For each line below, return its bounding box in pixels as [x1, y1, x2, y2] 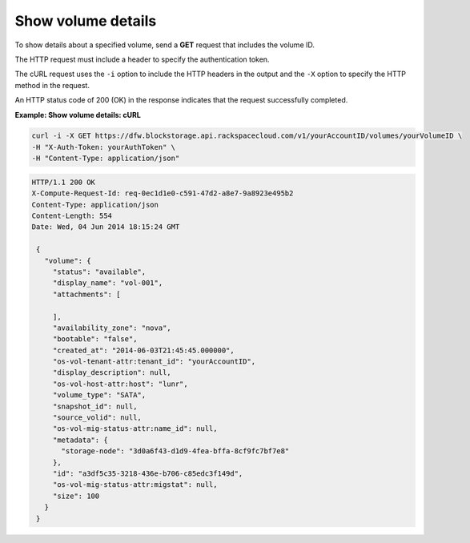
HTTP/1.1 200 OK [31, 177, 96, 187]
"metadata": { [52, 435, 108, 444]
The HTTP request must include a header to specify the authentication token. [14, 54, 270, 64]
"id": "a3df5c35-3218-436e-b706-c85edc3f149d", [52, 469, 243, 478]
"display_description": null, [52, 368, 171, 377]
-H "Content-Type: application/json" [31, 154, 180, 163]
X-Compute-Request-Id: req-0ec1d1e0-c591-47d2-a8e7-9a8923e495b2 [31, 189, 294, 198]
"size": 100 [52, 491, 100, 501]
